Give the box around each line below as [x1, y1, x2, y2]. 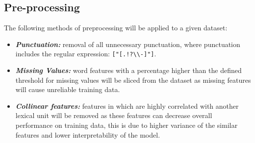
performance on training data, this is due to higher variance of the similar [15, 120, 238, 130]
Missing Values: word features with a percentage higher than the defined [15, 65, 242, 75]
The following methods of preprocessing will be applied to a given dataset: [4, 23, 228, 33]
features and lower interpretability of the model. [15, 129, 160, 140]
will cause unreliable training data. [15, 84, 120, 95]
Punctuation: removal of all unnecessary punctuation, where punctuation [15, 39, 240, 49]
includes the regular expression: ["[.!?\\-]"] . [15, 48, 156, 59]
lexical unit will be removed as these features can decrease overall [15, 110, 212, 120]
